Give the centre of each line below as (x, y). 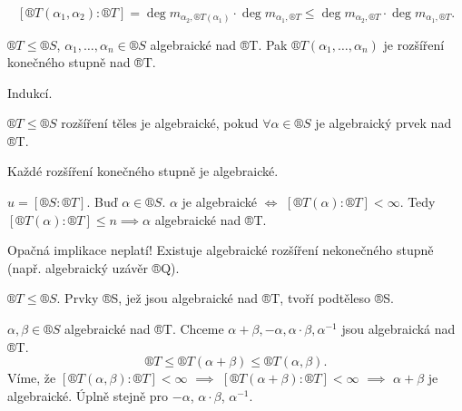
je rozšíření (414, 44)
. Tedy (418, 202)
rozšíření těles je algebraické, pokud (160, 123)
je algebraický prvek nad (383, 123)
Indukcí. (30, 92)
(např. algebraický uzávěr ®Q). (93, 267)
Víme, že (32, 378)
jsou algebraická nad (398, 329)
